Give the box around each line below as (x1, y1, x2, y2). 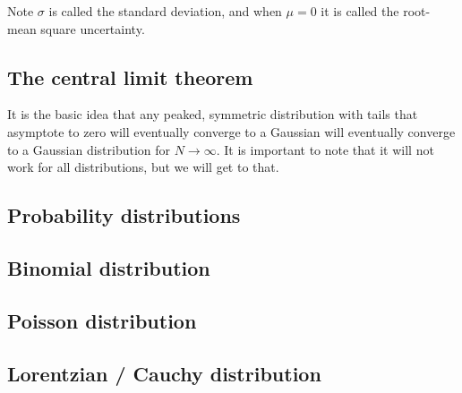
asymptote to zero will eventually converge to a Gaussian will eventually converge (7, 122, 456, 141)
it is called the (321, 2, 399, 20)
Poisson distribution (7, 306, 197, 334)
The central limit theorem (7, 63, 253, 90)
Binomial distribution (7, 253, 210, 281)
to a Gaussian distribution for (7, 140, 171, 158)
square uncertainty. (40, 19, 145, 38)
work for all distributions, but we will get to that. (7, 158, 279, 176)
